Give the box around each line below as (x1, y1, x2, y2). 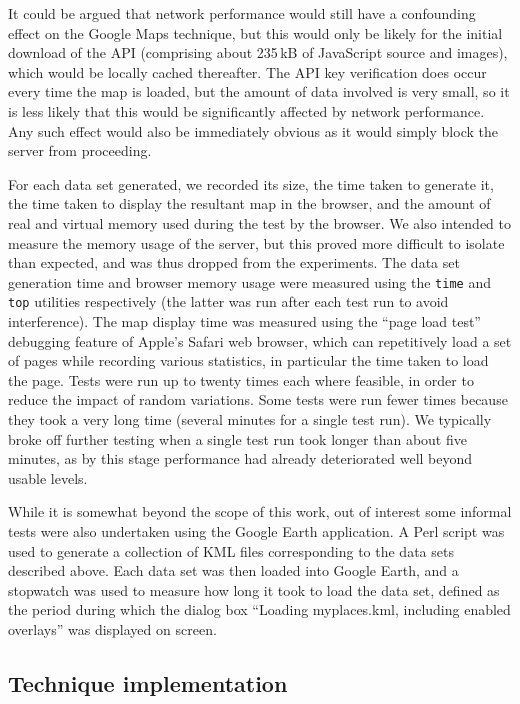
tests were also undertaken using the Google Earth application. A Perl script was (8, 520, 505, 541)
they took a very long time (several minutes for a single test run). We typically (8, 409, 492, 429)
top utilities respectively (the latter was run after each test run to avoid (8, 291, 449, 312)
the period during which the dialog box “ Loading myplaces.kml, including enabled (8, 599, 511, 620)
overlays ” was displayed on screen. (8, 618, 217, 639)
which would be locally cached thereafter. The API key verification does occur (8, 61, 487, 82)
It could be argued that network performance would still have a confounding (8, 3, 476, 23)
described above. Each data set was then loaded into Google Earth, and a (8, 560, 459, 581)
